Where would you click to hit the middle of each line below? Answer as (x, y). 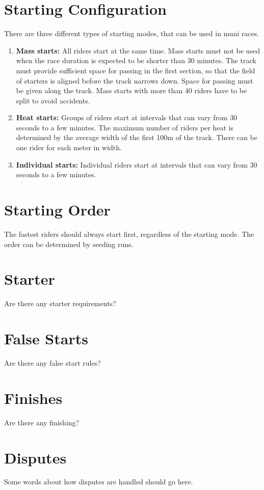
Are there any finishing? (42, 422)
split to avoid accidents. (53, 100)
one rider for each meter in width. (69, 147)
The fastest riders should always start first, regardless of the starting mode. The (129, 234)
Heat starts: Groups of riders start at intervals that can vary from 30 (127, 117)
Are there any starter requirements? (60, 303)
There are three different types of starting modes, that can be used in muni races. (132, 33)
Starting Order (57, 210)
